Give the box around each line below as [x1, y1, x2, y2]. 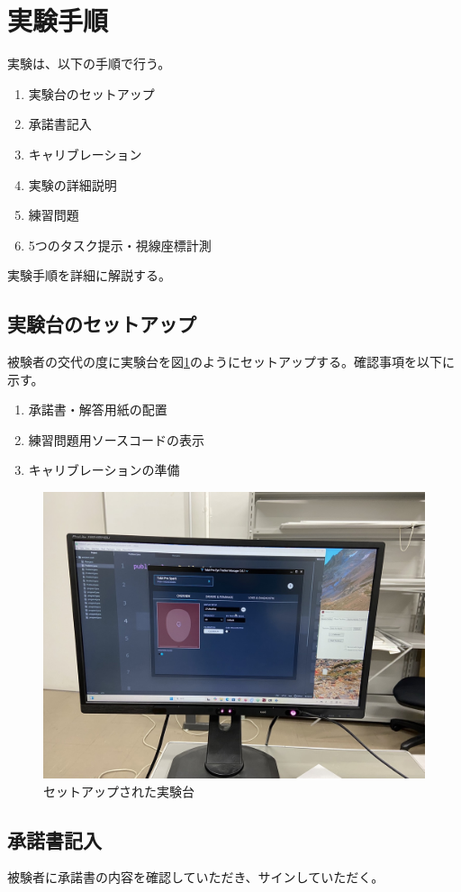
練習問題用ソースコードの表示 [28, 430, 205, 449]
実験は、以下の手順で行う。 [7, 54, 171, 73]
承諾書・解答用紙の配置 [28, 400, 167, 419]
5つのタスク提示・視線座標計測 [28, 235, 212, 254]
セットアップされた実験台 [43, 781, 194, 800]
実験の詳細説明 [28, 175, 117, 194]
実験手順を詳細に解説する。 [7, 266, 171, 285]
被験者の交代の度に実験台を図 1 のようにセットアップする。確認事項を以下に [7, 352, 455, 371]
